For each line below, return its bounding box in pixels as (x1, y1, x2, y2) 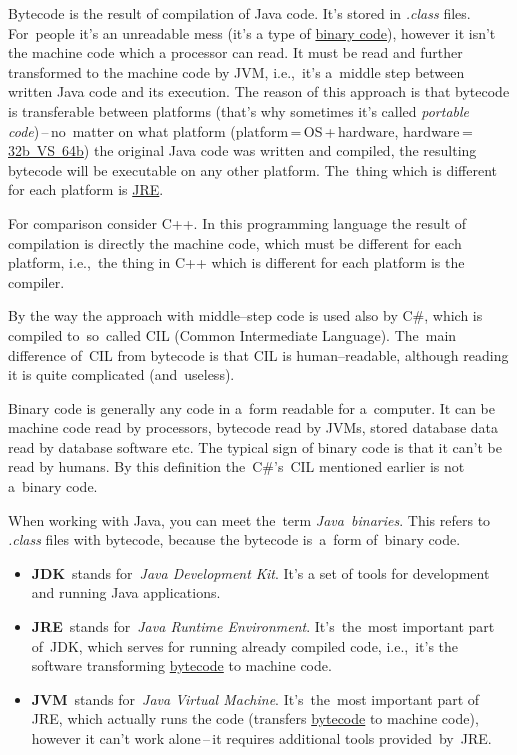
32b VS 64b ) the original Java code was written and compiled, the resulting (8, 140, 477, 161)
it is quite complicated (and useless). (8, 364, 235, 385)
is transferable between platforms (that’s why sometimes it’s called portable (8, 100, 470, 121)
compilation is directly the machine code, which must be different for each (8, 232, 462, 253)
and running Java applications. (31, 582, 221, 603)
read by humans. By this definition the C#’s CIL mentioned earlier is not (8, 456, 465, 477)
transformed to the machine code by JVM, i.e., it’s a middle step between (8, 61, 465, 82)
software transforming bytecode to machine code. (31, 655, 332, 676)
